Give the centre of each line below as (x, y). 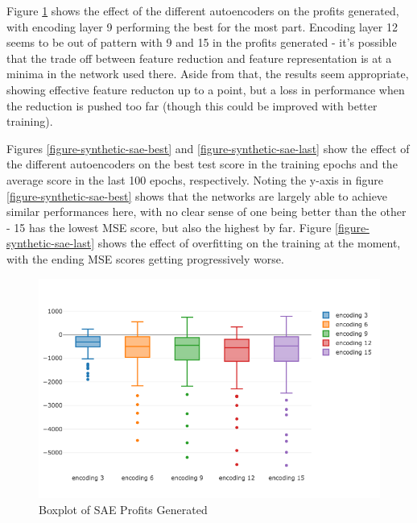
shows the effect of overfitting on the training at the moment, (249, 243)
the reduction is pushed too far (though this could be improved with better (192, 105)
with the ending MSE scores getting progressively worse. (145, 258)
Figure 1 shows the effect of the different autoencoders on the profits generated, (203, 10)
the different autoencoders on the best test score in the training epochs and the (202, 164)
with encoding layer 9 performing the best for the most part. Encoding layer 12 (202, 26)
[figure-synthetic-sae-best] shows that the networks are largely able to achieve (197, 195)
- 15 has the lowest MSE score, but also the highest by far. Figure (169, 227)
